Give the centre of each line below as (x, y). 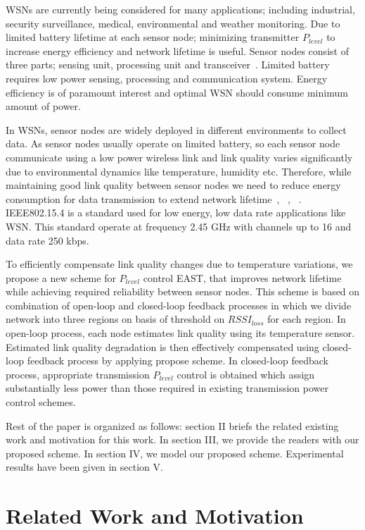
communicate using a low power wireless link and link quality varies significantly (179, 157)
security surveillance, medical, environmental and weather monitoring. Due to (173, 23)
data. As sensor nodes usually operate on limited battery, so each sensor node (173, 143)
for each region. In (307, 319)
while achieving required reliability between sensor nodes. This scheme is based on (183, 291)
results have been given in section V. (84, 467)
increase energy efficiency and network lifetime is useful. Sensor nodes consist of (177, 50)
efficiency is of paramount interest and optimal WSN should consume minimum (177, 92)
